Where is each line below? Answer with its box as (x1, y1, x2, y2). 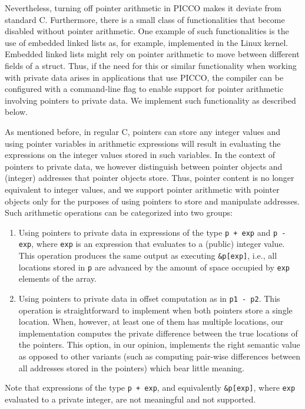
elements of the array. (18, 272, 97, 285)
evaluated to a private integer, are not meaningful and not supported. (5, 392, 256, 405)
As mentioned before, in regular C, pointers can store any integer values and (5, 125, 280, 137)
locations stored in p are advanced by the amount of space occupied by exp (18, 260, 290, 273)
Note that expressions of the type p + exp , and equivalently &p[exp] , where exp (5, 381, 296, 394)
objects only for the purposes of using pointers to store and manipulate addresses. (5, 194, 300, 207)
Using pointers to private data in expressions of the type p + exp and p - (18, 226, 286, 238)
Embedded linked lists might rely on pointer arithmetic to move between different (5, 48, 300, 60)
